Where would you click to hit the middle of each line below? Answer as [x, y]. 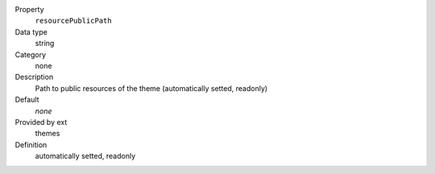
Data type [31, 31]
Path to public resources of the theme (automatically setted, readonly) [151, 88]
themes [48, 134]
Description [34, 77]
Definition [31, 144]
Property [29, 9]
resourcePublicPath [73, 21]
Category [31, 54]
